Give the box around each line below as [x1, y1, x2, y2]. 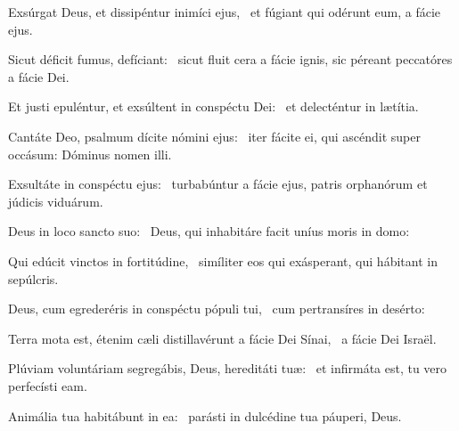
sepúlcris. [8, 269, 59, 288]
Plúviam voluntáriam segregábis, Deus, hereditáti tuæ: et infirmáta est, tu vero [8, 359, 447, 378]
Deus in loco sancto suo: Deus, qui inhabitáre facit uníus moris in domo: [8, 222, 410, 240]
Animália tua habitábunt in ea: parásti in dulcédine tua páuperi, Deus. [8, 406, 402, 425]
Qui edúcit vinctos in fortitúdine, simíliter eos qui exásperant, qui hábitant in [8, 251, 438, 270]
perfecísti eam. [8, 376, 87, 394]
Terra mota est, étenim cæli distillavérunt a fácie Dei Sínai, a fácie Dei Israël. [8, 329, 437, 347]
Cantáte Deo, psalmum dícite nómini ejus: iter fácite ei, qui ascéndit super [8, 126, 421, 145]
